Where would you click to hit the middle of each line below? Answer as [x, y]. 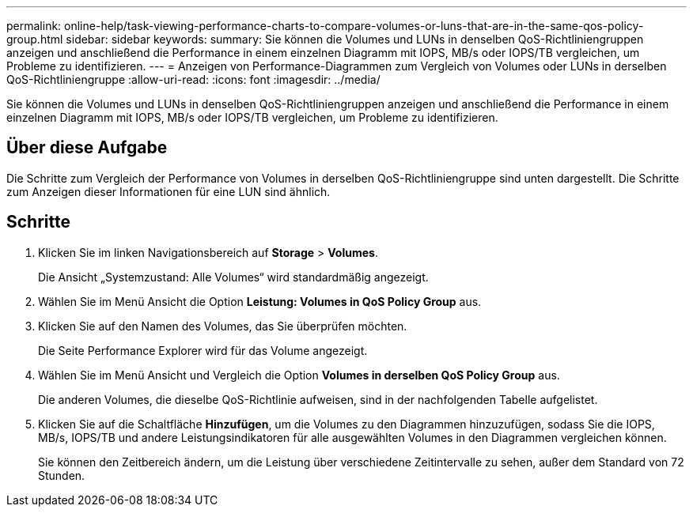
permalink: [34, 26]
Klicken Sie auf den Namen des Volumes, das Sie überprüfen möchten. [223, 326]
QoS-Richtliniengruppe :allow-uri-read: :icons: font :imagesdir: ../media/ [193, 79]
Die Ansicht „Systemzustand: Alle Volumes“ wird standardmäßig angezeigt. [233, 277]
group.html [35, 39]
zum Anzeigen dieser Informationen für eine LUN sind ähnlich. [169, 191]
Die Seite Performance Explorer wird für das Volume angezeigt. [203, 350]
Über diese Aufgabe [87, 148]
